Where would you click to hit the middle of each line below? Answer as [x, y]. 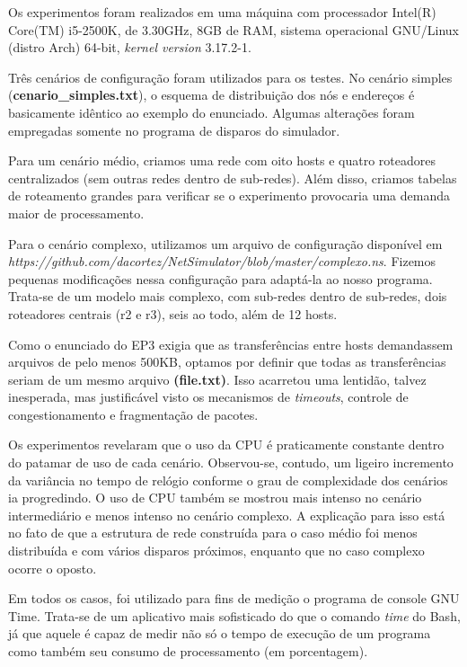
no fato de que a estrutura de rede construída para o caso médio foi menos [213, 533]
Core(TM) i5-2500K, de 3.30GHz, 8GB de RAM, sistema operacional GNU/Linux [233, 29]
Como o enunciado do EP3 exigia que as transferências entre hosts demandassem [231, 344]
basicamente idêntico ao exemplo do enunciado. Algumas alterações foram [211, 112]
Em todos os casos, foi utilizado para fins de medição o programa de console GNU [234, 598]
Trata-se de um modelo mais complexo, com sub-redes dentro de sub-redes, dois [228, 296]
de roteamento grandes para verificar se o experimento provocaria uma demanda [229, 196]
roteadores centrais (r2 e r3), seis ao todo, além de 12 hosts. [173, 313]
